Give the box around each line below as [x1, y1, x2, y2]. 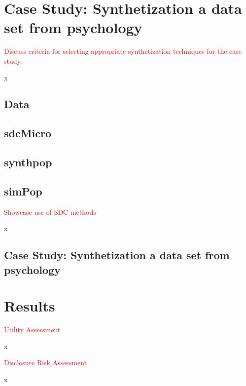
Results [4, 296, 55, 316]
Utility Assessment [4, 324, 61, 335]
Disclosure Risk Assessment [4, 357, 87, 368]
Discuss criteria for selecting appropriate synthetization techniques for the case [4, 46, 242, 56]
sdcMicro [4, 125, 52, 141]
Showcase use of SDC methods [4, 206, 96, 217]
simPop [4, 183, 42, 198]
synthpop [4, 154, 52, 170]
